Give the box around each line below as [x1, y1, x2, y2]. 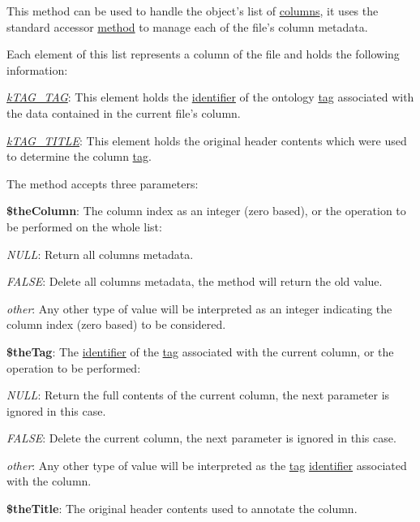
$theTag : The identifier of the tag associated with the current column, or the [6, 343, 394, 360]
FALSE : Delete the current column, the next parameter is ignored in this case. [6, 429, 396, 447]
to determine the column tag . [6, 148, 152, 165]
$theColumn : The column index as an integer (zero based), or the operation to [6, 202, 406, 219]
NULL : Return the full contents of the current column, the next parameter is [6, 386, 390, 403]
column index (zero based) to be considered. [6, 316, 226, 333]
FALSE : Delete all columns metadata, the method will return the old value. [6, 273, 383, 290]
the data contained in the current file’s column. [6, 104, 241, 121]
